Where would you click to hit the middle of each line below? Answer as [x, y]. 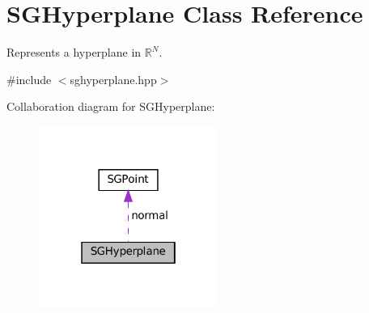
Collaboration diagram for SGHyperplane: [111, 106]
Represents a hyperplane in [74, 52]
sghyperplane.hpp [113, 79]
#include [29, 79]
